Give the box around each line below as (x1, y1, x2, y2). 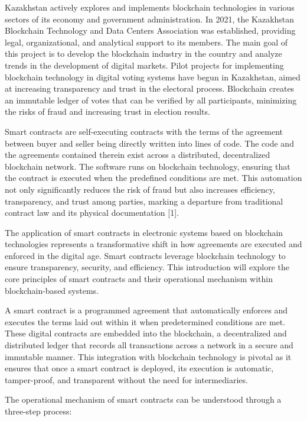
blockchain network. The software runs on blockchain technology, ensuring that (5, 160, 290, 172)
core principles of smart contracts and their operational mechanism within (5, 273, 273, 285)
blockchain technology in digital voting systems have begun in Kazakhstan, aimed (5, 70, 301, 83)
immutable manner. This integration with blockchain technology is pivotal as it (5, 350, 292, 362)
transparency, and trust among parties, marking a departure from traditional (5, 195, 283, 207)
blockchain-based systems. (5, 284, 99, 296)
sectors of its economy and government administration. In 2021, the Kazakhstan (5, 12, 295, 25)
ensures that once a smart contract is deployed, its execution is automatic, (5, 362, 274, 374)
